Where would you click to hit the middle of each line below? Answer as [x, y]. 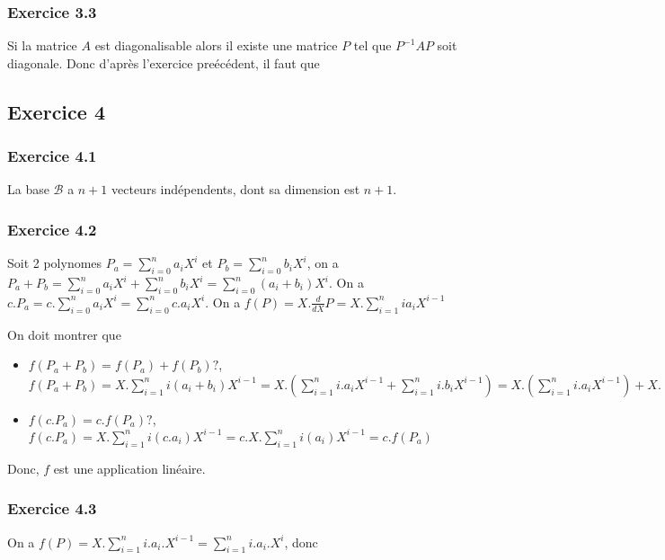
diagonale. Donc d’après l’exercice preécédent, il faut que [164, 62]
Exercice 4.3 [52, 508]
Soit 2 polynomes [55, 263]
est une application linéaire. [129, 468]
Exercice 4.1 [52, 156]
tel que [372, 45]
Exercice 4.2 [52, 229]
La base [28, 189]
